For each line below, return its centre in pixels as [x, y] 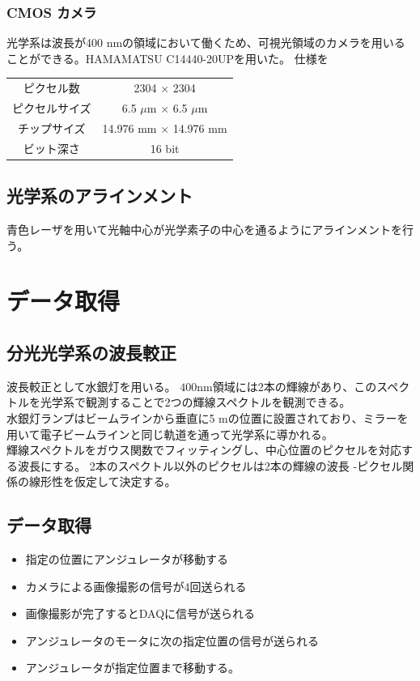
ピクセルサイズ [52, 108]
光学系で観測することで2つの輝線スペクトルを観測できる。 [195, 402]
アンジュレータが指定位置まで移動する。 [132, 668]
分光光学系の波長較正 [91, 352]
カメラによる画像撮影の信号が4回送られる [136, 586]
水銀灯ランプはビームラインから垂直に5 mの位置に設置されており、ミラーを [208, 417]
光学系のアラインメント [100, 196]
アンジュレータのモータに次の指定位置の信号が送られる [172, 640]
